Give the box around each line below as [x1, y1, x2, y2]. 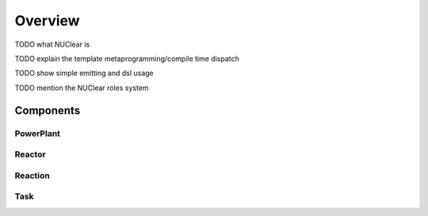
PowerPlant [14, 127, 61, 138]
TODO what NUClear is [14, 40, 90, 49]
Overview [14, 12, 80, 29]
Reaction [14, 170, 51, 181]
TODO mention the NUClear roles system [14, 83, 150, 93]
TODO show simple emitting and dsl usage [14, 68, 154, 78]
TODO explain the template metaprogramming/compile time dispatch [14, 54, 239, 63]
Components [14, 104, 81, 117]
